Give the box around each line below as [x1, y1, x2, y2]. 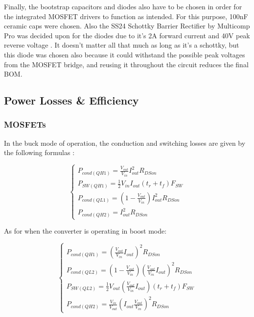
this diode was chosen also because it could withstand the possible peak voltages [4, 49, 245, 59]
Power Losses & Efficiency [4, 93, 139, 108]
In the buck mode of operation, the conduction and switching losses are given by [4, 137, 246, 148]
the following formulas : [4, 147, 75, 158]
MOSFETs [4, 118, 46, 131]
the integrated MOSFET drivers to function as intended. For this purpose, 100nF [4, 11, 248, 21]
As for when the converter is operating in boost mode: [4, 226, 167, 236]
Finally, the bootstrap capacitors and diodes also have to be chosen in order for [4, 1, 242, 11]
